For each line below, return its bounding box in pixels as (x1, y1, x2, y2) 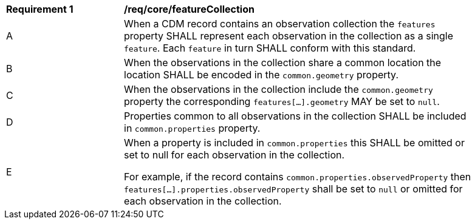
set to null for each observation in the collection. (124, 149, 345, 161)
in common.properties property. (124, 122, 261, 134)
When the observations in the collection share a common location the (124, 56, 442, 69)
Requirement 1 (6, 3, 73, 15)
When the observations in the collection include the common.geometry (124, 83, 433, 95)
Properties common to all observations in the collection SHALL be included (124, 110, 466, 122)
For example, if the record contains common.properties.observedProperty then (124, 171, 471, 183)
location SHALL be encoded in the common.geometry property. (124, 69, 399, 81)
